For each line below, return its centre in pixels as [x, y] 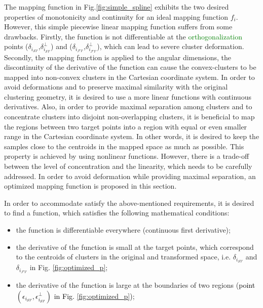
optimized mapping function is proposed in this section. [90, 186]
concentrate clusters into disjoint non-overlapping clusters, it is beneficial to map [129, 117]
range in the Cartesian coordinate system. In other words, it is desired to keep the [132, 136]
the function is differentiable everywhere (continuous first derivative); [123, 230]
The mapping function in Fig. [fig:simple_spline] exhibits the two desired [117, 7]
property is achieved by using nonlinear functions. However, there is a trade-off [127, 156]
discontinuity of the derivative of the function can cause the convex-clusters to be [130, 67]
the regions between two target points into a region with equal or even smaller [126, 126]
